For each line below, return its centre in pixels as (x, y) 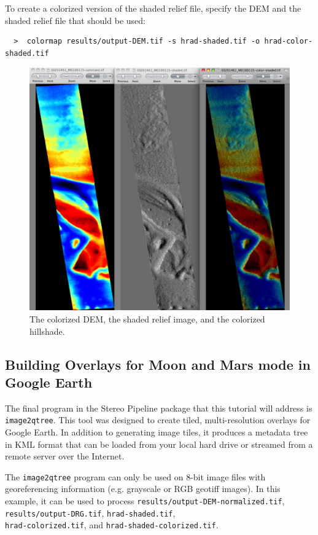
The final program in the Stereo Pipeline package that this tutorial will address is (159, 408)
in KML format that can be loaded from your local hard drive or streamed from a (159, 444)
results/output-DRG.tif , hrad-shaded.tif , (90, 513)
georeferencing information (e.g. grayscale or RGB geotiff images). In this (143, 489)
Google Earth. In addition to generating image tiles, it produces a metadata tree (157, 432)
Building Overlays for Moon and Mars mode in (158, 364)
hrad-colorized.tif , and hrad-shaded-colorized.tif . (112, 525)
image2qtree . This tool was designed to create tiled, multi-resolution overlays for (158, 420)
